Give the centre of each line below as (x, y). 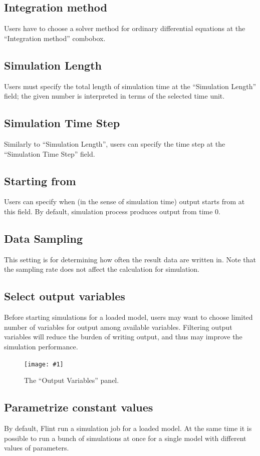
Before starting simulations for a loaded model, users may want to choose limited (128, 317)
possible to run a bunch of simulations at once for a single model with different (125, 438)
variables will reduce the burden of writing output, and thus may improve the (123, 337)
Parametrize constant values (79, 407)
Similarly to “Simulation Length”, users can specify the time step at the (115, 143)
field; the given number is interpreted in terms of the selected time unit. (114, 96)
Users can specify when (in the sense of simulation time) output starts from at (124, 201)
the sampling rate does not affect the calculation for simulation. (102, 269)
